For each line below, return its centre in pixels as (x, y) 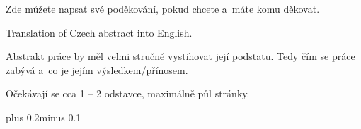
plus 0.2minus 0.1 (44, 117)
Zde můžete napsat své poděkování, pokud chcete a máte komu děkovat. (163, 8)
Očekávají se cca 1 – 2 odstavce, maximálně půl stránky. (128, 93)
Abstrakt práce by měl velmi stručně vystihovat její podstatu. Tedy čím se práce (180, 56)
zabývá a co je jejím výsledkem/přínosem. (97, 69)
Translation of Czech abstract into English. (99, 32)
